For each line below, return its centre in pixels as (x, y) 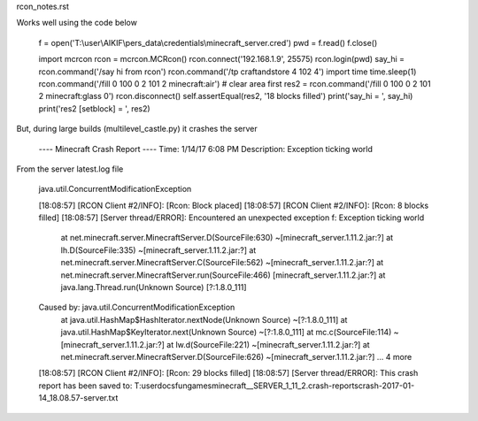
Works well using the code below (77, 23)
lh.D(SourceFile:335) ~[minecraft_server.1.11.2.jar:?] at (158, 250)
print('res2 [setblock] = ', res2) (94, 108)
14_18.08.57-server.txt (78, 398)
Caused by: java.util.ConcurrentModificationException (137, 307)
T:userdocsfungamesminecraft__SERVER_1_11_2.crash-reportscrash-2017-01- (274, 386)
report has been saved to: (85, 386)
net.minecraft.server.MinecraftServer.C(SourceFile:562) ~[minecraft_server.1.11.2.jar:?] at (222, 263)
